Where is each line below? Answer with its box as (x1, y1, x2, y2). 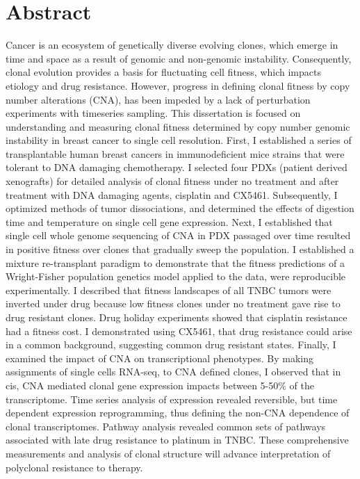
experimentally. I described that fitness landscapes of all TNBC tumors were (6, 282, 332, 297)
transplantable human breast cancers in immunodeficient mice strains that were (6, 146, 345, 161)
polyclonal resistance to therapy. (6, 460, 143, 474)
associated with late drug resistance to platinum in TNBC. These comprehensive (6, 432, 349, 447)
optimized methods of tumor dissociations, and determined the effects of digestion (6, 201, 354, 216)
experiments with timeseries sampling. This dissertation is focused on (6, 106, 301, 120)
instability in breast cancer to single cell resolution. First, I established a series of (6, 133, 352, 147)
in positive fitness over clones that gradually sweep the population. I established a (6, 242, 354, 257)
